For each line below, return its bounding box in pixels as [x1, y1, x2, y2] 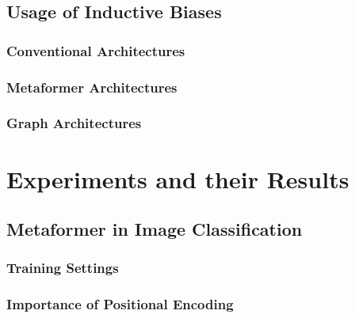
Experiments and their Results [6, 162, 349, 195]
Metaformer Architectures [6, 77, 177, 97]
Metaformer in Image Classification [6, 217, 303, 241]
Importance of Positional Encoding [6, 294, 234, 314]
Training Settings [6, 258, 119, 278]
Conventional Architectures [6, 40, 185, 60]
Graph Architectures [6, 113, 142, 133]
